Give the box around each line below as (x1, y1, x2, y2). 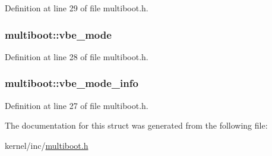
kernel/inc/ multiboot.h (5, 139, 88, 151)
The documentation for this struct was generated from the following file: (5, 119, 268, 132)
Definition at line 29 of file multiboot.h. (5, 2, 148, 14)
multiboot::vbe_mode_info (5, 76, 138, 91)
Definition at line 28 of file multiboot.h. (5, 50, 148, 63)
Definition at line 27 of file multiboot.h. (5, 99, 148, 111)
